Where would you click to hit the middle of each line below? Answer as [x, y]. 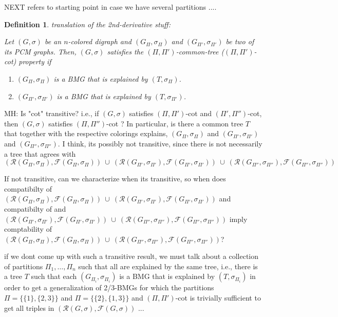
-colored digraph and [100, 41]
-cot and [199, 113]
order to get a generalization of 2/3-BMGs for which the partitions [109, 287]
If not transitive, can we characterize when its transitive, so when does [115, 179]
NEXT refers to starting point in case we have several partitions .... [110, 7]
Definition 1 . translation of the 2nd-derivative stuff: [87, 24]
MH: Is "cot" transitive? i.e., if [52, 113]
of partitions [24, 266]
